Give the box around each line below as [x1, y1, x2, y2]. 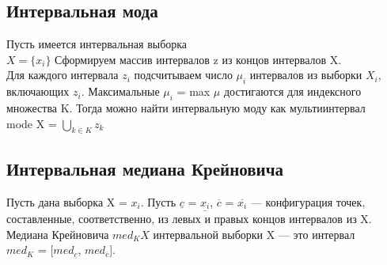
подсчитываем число [134, 66, 233, 83]
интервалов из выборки [249, 66, 362, 83]
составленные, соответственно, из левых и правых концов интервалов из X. [6, 210, 372, 227]
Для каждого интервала [6, 66, 119, 83]
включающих [6, 83, 70, 100]
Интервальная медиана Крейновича [6, 156, 284, 180]
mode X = [6, 115, 57, 131]
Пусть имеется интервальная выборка [6, 36, 188, 52]
